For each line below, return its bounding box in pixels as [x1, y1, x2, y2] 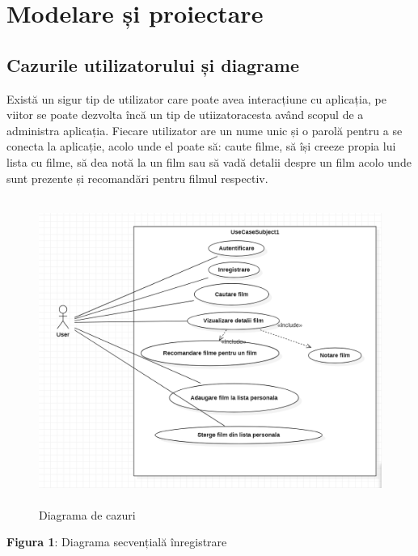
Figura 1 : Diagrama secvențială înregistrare [6, 533, 227, 550]
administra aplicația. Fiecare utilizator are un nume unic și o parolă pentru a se [6, 121, 403, 138]
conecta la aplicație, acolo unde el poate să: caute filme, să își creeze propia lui [6, 138, 396, 155]
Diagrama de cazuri [39, 506, 136, 523]
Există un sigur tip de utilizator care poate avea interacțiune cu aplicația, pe [6, 90, 386, 107]
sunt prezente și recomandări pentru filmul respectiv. [6, 169, 268, 186]
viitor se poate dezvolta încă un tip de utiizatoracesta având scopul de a [6, 106, 364, 123]
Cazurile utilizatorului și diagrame [6, 52, 299, 77]
